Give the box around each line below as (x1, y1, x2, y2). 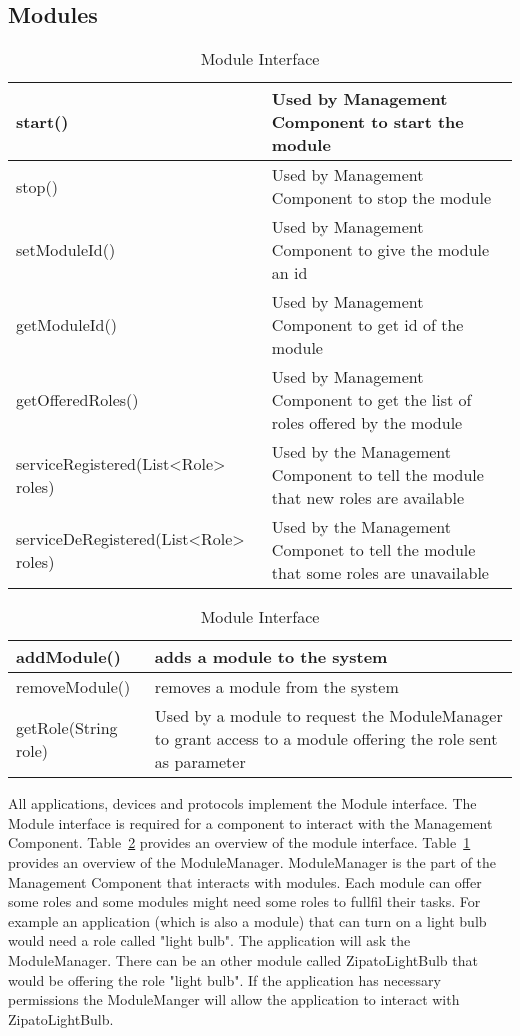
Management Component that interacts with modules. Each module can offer (8, 871, 482, 892)
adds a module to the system (154, 645, 388, 669)
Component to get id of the (271, 313, 464, 337)
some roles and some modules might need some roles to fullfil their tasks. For (8, 891, 481, 912)
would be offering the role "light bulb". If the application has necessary (8, 969, 441, 990)
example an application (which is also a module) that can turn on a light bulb (8, 910, 487, 931)
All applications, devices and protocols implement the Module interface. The (8, 793, 477, 814)
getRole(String (16, 715, 118, 739)
